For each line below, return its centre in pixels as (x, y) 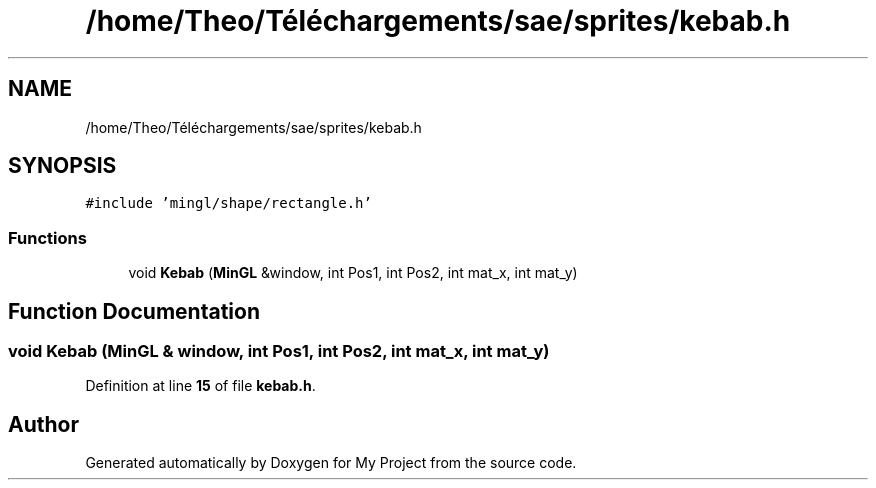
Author (43, 424)
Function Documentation (134, 311)
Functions (47, 237)
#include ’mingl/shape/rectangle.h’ (228, 203)
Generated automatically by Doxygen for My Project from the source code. (331, 463)
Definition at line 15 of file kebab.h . (200, 386)
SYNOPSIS (62, 166)
